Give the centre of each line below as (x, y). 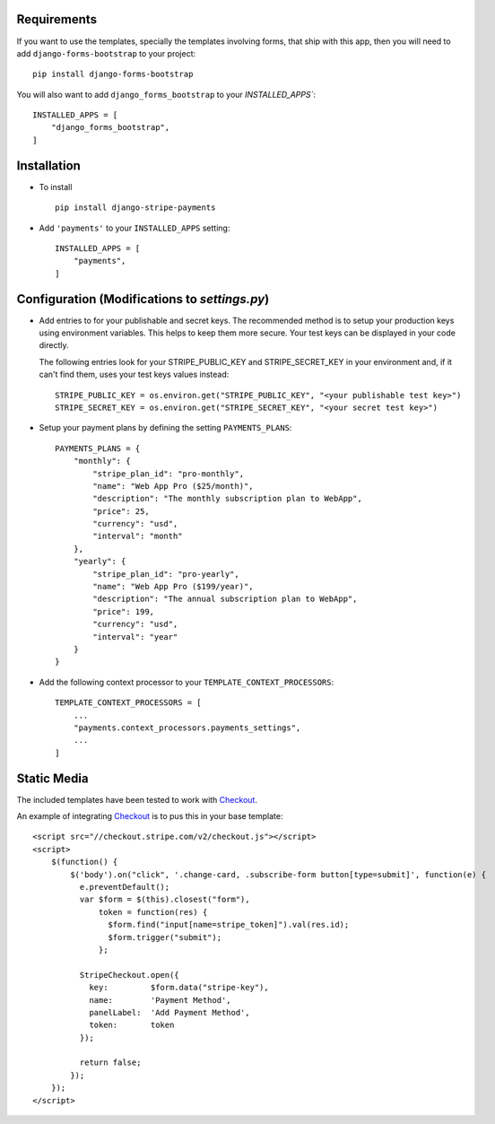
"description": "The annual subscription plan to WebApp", (225, 599)
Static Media (52, 778)
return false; (110, 1063)
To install (56, 187)
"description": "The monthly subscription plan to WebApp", (227, 499)
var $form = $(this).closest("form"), (165, 900)
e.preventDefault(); (125, 887)
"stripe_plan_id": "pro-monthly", (169, 474)
